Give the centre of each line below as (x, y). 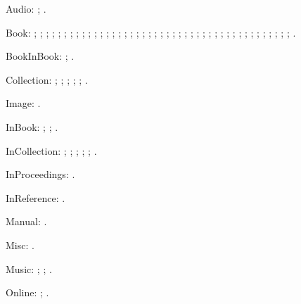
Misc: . (20, 245)
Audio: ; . (26, 8)
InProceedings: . (40, 174)
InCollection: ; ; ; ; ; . (51, 150)
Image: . (23, 103)
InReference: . (36, 197)
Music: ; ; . (29, 268)
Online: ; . (27, 292)
